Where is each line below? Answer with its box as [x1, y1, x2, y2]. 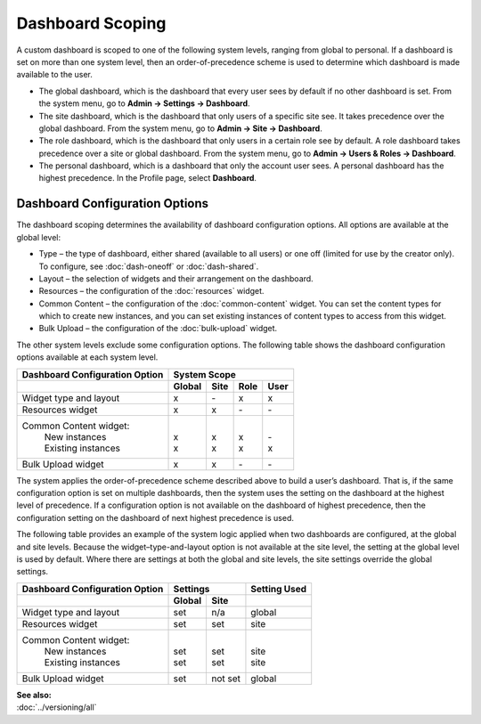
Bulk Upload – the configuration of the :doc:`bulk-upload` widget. [38, 323, 278, 334]
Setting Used [250, 582, 307, 595]
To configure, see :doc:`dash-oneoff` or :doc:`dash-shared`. [38, 261, 259, 272]
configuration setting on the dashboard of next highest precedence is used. [16, 512, 294, 523]
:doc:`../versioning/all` [16, 702, 97, 712]
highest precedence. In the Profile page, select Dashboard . [38, 173, 257, 183]
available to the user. [16, 69, 94, 80]
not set [211, 672, 240, 685]
